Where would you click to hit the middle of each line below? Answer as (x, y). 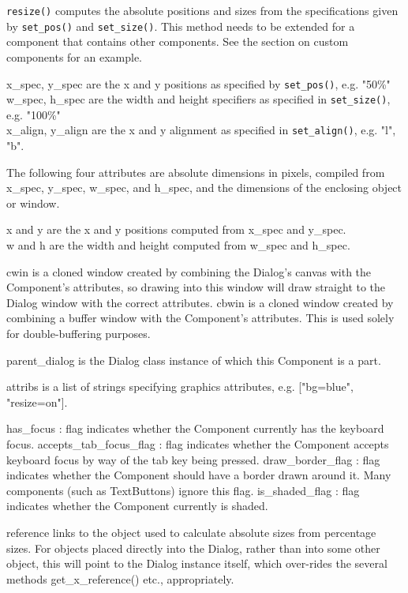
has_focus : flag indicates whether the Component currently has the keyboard (195, 428)
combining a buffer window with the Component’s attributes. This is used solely (200, 318)
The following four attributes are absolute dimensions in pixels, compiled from (196, 172)
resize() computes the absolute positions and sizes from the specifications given (202, 10)
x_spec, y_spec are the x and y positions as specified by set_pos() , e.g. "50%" (198, 83)
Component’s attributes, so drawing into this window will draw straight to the (196, 287)
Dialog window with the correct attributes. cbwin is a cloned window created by (200, 302)
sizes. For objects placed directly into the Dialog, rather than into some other (193, 548)
